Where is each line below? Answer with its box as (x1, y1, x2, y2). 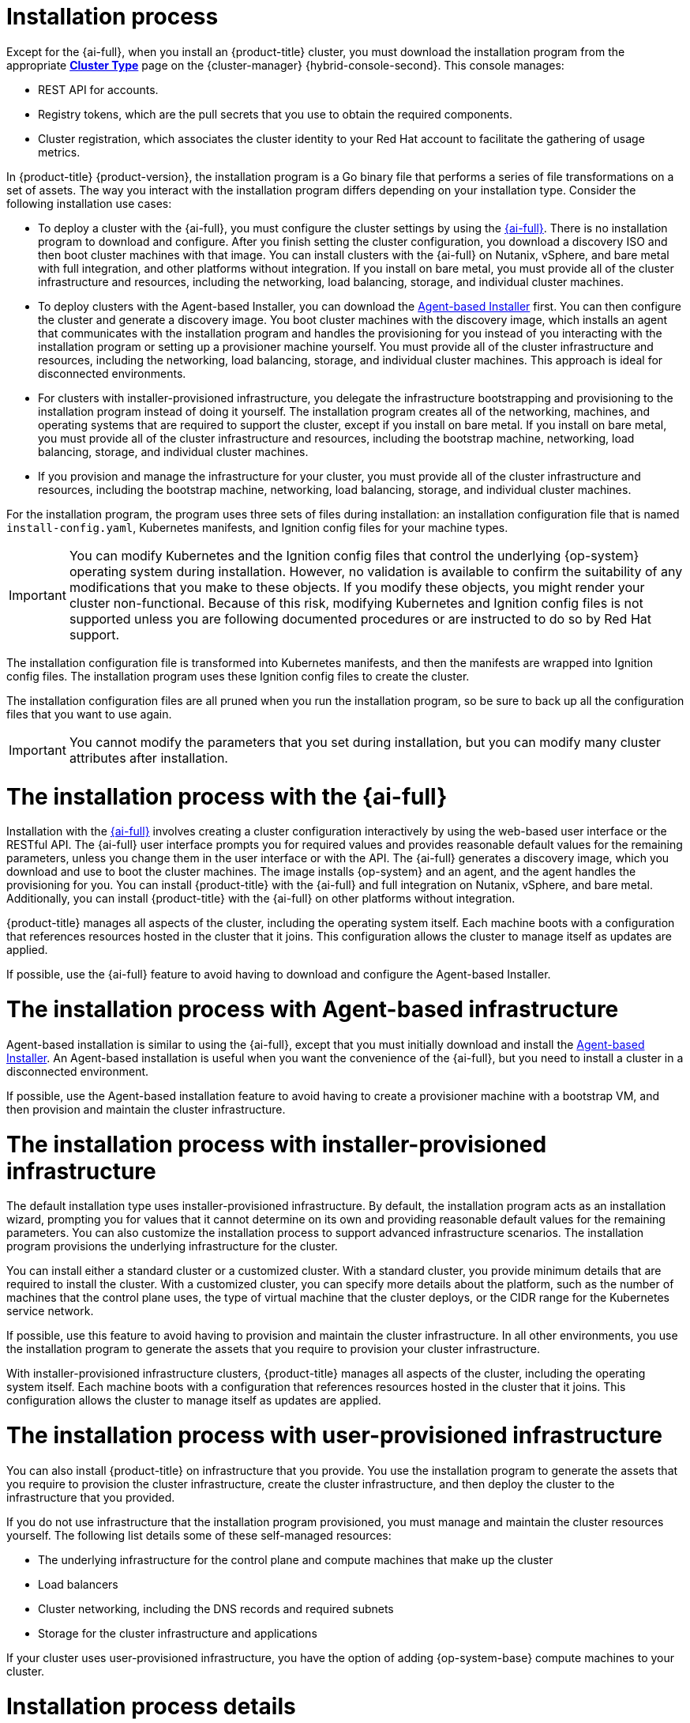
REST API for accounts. (38, 82, 159, 96)
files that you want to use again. (6, 707, 172, 721)
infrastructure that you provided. (6, 1490, 175, 1504)
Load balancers (38, 1577, 118, 1591)
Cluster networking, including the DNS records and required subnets (38, 1601, 394, 1616)
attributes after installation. (69, 749, 228, 766)
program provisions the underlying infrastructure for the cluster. (6, 1239, 338, 1254)
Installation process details (6, 1692, 296, 1720)
